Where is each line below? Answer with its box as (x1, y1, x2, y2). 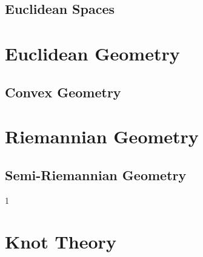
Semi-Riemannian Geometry (5, 165, 187, 184)
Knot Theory (5, 229, 116, 254)
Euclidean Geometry (5, 41, 180, 65)
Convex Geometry (5, 82, 121, 101)
